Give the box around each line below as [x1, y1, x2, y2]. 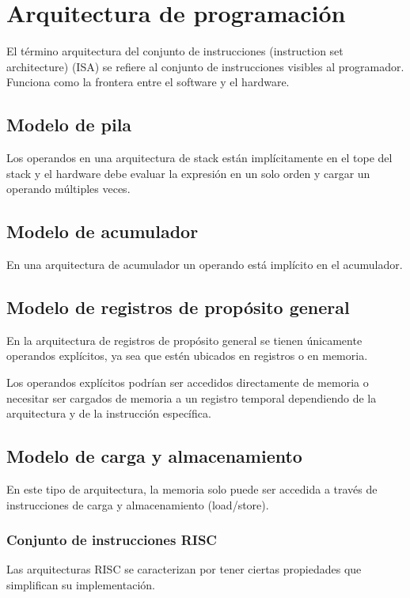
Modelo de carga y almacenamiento [6, 444, 302, 468]
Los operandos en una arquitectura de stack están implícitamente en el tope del [6, 149, 393, 166]
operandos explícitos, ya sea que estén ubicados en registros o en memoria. [6, 347, 368, 364]
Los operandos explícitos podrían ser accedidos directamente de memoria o [6, 374, 369, 391]
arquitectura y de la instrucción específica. [6, 405, 211, 422]
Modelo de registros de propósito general [6, 295, 350, 320]
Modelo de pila [6, 112, 132, 137]
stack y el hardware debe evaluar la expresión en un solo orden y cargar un [6, 165, 370, 181]
